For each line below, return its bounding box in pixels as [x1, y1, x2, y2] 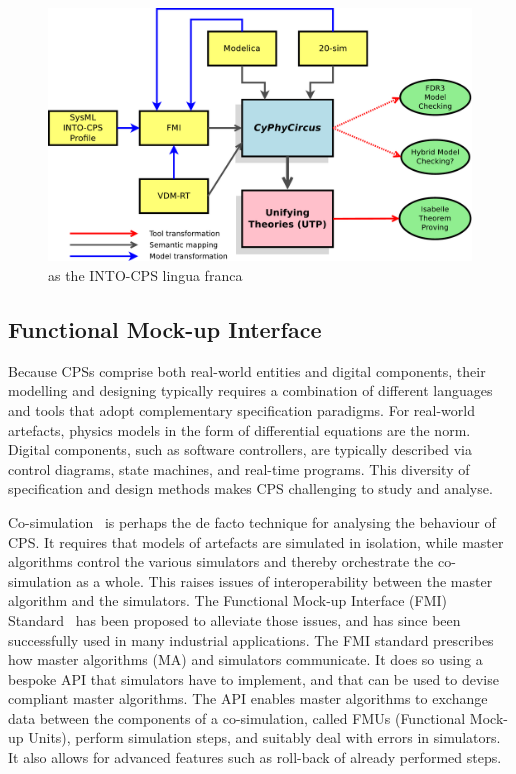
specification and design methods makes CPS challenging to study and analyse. [8, 478, 493, 499]
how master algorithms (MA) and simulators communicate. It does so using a [8, 649, 483, 670]
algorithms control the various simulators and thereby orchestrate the [8, 551, 434, 572]
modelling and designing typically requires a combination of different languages [8, 380, 493, 401]
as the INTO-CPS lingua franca [48, 265, 243, 285]
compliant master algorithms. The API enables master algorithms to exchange [8, 688, 488, 709]
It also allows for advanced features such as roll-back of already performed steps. [8, 747, 502, 768]
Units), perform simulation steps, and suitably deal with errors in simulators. [28, 727, 501, 748]
